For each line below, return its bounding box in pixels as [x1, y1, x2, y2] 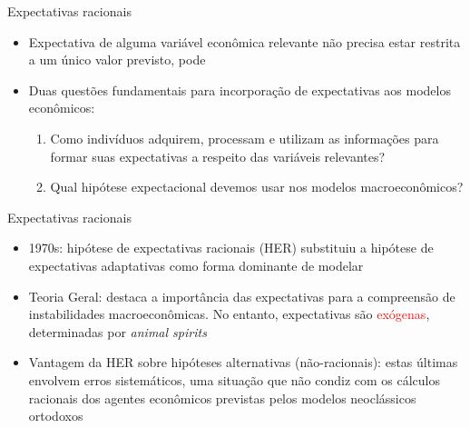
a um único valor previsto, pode [28, 50, 206, 69]
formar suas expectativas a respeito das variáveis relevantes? [50, 146, 386, 165]
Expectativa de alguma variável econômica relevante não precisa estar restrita [28, 32, 461, 51]
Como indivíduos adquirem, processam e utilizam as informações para [50, 128, 439, 147]
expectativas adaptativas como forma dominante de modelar [28, 255, 364, 274]
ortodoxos [28, 406, 83, 425]
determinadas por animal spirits [28, 322, 207, 341]
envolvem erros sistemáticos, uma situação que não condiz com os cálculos [28, 370, 440, 389]
